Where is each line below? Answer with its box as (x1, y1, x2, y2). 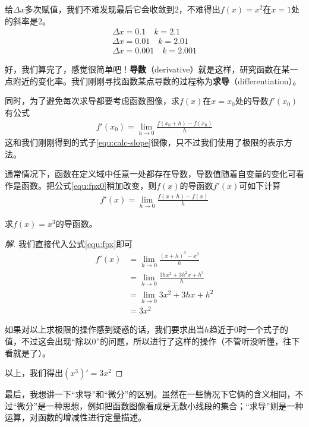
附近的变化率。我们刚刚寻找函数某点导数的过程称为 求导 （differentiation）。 (12, 74, 301, 87)
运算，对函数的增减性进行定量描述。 (5, 411, 146, 423)
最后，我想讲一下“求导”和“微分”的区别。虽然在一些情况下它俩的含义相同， (5, 388, 295, 400)
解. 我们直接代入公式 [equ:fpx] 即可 (5, 237, 133, 249)
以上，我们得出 (5, 366, 63, 379)
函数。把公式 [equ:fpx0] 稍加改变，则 (21, 179, 157, 191)
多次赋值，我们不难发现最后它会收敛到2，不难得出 (24, 3, 220, 15)
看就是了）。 (5, 346, 51, 359)
